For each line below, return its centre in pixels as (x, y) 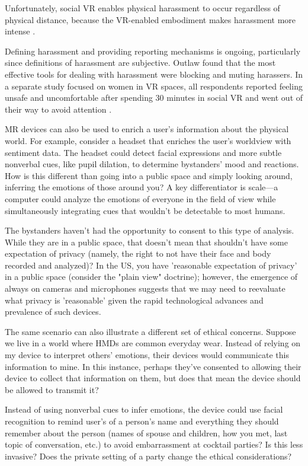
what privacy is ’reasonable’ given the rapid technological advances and (134, 300)
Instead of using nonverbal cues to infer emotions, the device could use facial (144, 409)
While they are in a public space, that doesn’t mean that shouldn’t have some (146, 242)
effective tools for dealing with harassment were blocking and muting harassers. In (154, 74)
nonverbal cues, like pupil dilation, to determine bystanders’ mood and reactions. (152, 164)
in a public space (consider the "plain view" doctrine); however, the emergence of (151, 277)
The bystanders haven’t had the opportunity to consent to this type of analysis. (150, 230)
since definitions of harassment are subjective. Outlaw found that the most (140, 63)
